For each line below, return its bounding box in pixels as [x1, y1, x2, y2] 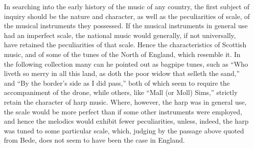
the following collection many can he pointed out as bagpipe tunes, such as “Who [4, 58, 248, 69]
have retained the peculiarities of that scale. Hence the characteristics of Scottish [4, 39, 247, 50]
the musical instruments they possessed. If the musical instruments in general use [4, 20, 248, 31]
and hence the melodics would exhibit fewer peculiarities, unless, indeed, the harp [4, 116, 249, 126]
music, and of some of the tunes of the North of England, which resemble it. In [4, 49, 241, 59]
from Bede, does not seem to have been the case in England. [4, 135, 185, 145]
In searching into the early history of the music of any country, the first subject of [4, 1, 250, 11]
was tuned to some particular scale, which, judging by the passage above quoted [4, 125, 244, 135]
